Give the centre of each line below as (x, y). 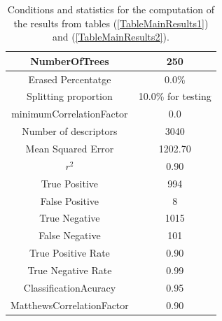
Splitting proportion (70, 96)
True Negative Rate (70, 270)
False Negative (70, 235)
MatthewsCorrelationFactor (70, 305)
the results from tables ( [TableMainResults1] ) (111, 23)
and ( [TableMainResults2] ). (111, 37)
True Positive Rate (69, 253)
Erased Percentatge (70, 79)
